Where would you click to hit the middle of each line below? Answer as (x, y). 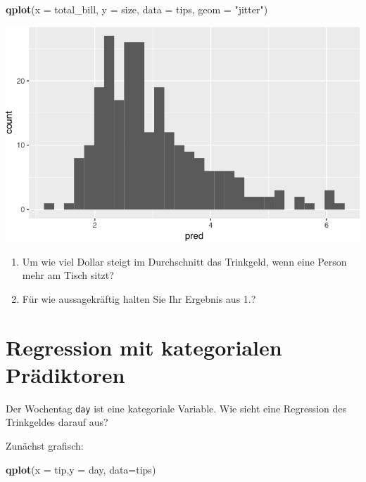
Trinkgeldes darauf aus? (57, 422)
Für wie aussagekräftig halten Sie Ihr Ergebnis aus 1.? (139, 298)
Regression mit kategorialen (144, 347)
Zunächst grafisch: (45, 446)
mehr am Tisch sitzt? (68, 275)
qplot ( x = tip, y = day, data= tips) (81, 469)
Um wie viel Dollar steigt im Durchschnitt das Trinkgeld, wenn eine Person (184, 261)
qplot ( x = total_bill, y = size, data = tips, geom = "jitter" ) (137, 9)
